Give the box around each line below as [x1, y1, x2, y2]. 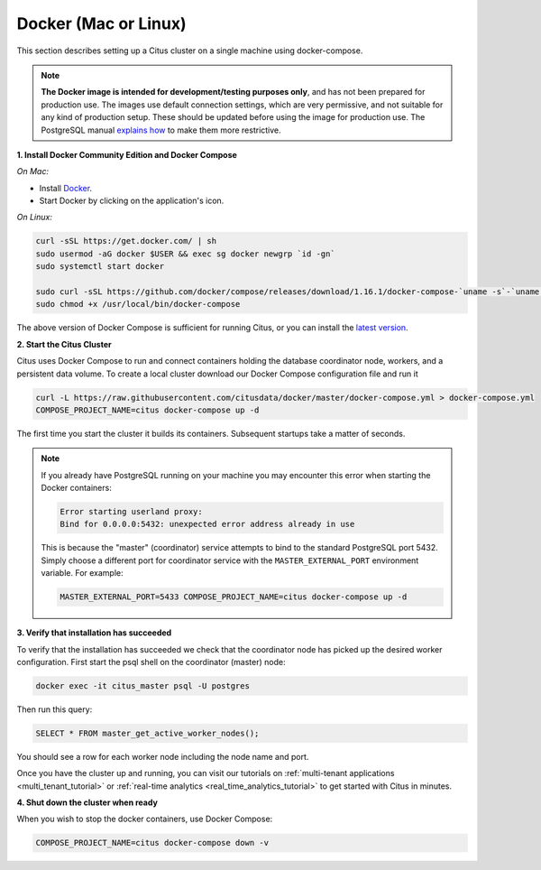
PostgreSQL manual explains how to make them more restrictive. [41, 125, 281, 135]
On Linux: [16, 212, 53, 223]
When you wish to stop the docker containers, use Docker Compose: [16, 813, 273, 825]
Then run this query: [16, 704, 93, 715]
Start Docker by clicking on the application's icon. [39, 195, 225, 207]
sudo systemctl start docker [35, 262, 165, 272]
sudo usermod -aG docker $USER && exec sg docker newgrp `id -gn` [35, 248, 335, 259]
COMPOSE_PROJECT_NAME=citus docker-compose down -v [35, 838, 270, 848]
